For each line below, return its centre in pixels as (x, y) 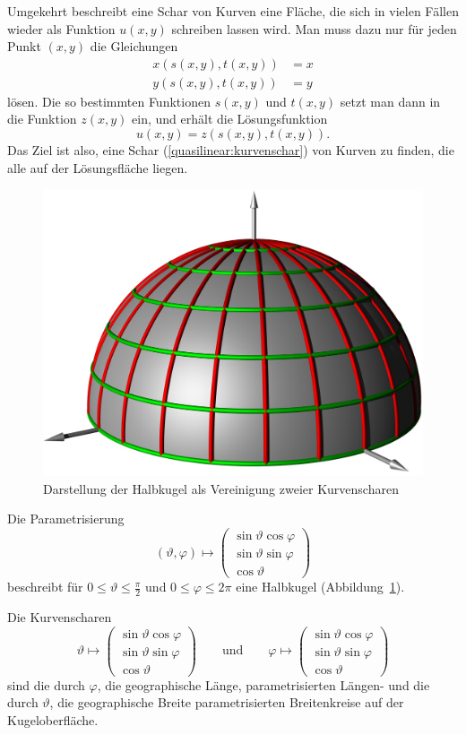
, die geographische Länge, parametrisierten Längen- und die (263, 684)
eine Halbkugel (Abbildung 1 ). (320, 587)
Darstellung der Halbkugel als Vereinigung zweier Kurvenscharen (221, 488)
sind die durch (46, 684)
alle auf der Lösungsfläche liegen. (98, 167)
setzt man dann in (390, 101)
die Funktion (42, 119)
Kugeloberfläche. (53, 719)
